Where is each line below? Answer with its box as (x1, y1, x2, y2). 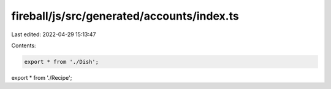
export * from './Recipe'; (11, 74, 72, 81)
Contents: (11, 42, 36, 49)
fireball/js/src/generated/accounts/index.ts (11, 9, 239, 23)
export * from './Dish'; (24, 58, 99, 65)
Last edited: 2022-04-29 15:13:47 (11, 31, 96, 38)
